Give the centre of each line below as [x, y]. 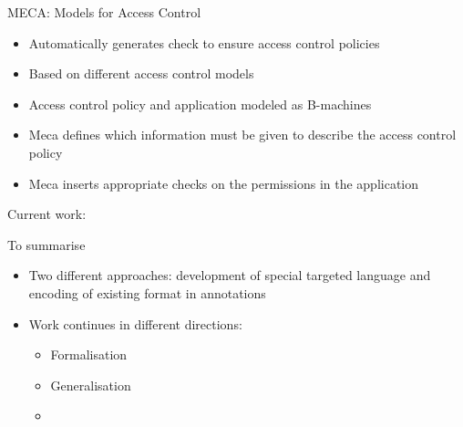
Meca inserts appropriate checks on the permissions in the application [224, 183]
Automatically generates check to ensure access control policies [204, 42]
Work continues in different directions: [135, 323]
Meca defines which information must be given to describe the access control [242, 135]
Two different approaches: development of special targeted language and [230, 275]
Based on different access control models [141, 73]
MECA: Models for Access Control [104, 12]
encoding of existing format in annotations [147, 292]
